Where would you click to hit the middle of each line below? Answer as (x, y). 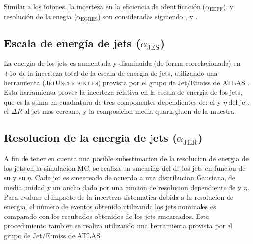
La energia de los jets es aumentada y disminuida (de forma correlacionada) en (122, 63)
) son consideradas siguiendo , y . (148, 16)
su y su (15, 177)
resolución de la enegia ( (40, 16)
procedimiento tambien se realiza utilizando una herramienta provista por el (118, 226)
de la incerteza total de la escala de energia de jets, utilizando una (118, 72)
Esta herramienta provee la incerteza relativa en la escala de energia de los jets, (123, 92)
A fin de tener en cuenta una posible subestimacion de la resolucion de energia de (126, 158)
